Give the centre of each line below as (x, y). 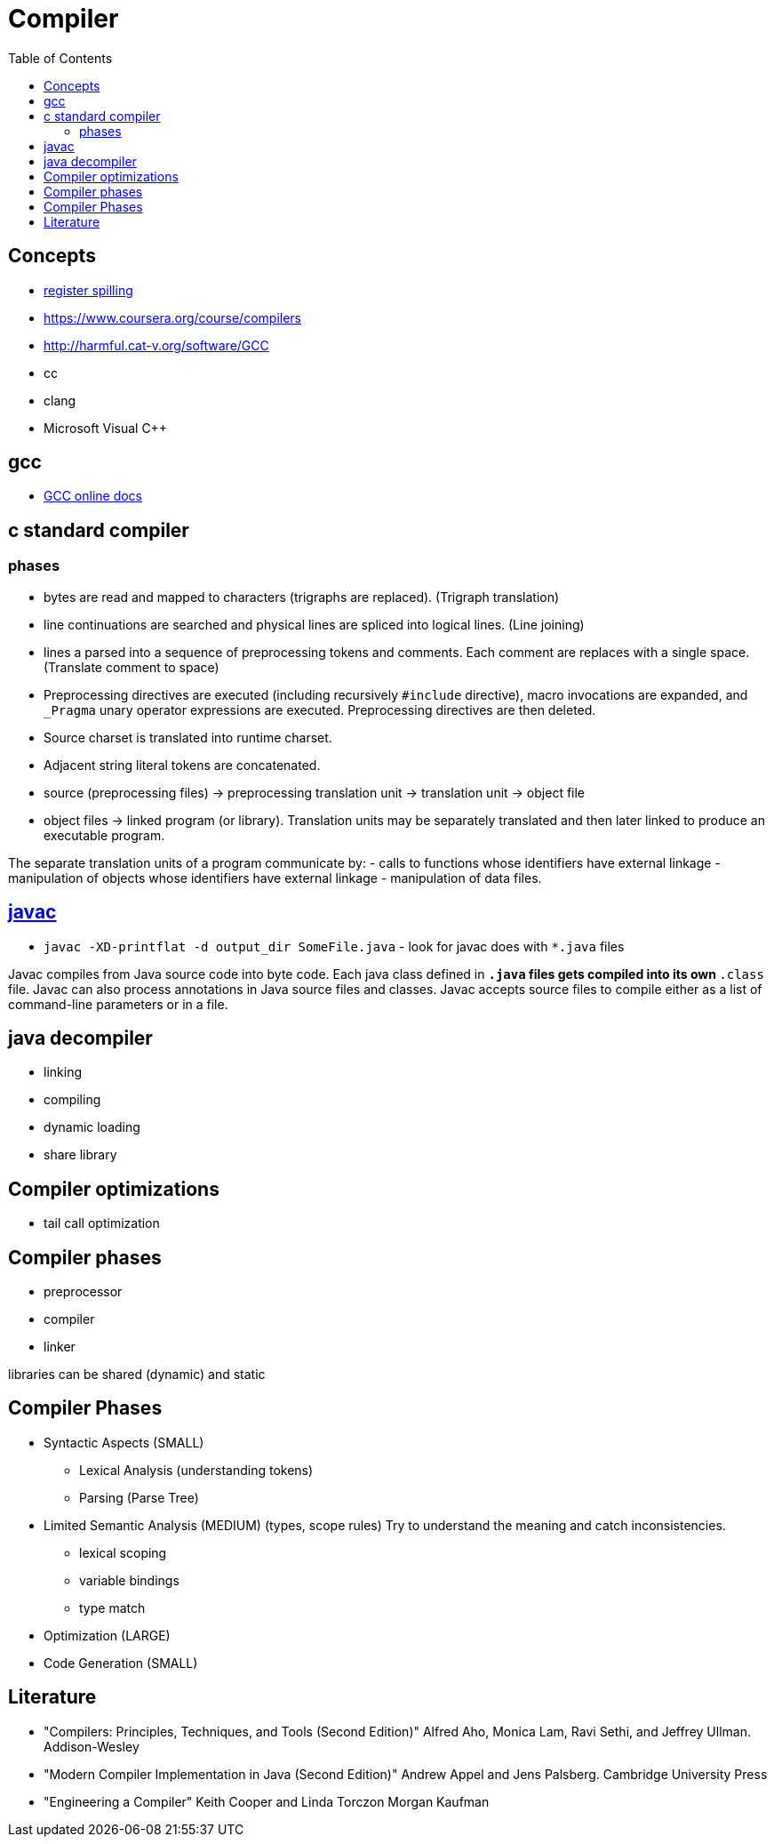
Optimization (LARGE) (107, 1635)
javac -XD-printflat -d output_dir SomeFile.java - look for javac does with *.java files (334, 946)
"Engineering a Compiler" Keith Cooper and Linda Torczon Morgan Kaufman (267, 1801)
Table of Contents (60, 58)
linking (63, 1072)
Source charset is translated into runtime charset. (188, 737)
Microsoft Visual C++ (106, 428)
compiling (72, 1100)
